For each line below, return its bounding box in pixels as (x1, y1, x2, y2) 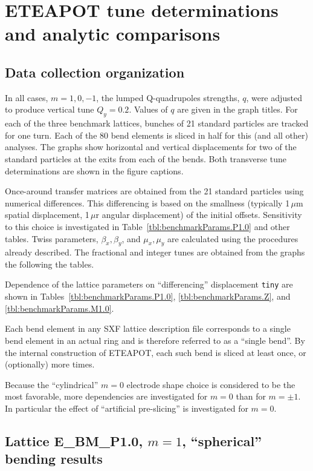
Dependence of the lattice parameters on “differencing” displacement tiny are (5, 278, 293, 291)
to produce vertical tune (5, 103, 94, 116)
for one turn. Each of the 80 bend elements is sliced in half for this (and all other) (5, 128, 308, 141)
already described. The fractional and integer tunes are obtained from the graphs (5, 246, 305, 259)
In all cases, (5, 91, 48, 104)
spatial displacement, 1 (5, 208, 89, 221)
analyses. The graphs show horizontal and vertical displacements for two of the (5, 140, 297, 153)
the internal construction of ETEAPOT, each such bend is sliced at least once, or (5, 346, 306, 358)
